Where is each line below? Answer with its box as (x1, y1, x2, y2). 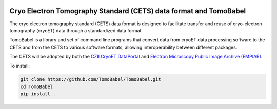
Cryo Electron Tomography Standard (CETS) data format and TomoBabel (9, 7, 246, 15)
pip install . (20, 91, 56, 97)
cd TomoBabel (20, 83, 53, 90)
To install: (9, 63, 30, 69)
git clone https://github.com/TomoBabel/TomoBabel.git (20, 77, 161, 82)
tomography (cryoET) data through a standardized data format (9, 27, 142, 33)
